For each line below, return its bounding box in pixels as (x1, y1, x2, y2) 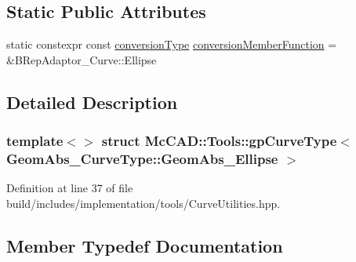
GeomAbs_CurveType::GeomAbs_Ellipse (6, 149, 278, 169)
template (6, 131, 64, 151)
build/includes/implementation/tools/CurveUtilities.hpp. (6, 195, 281, 211)
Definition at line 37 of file (6, 180, 133, 196)
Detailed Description (6, 89, 178, 114)
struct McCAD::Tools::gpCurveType (101, 131, 337, 151)
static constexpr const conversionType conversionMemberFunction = (6, 36, 337, 53)
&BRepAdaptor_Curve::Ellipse (6, 51, 157, 67)
